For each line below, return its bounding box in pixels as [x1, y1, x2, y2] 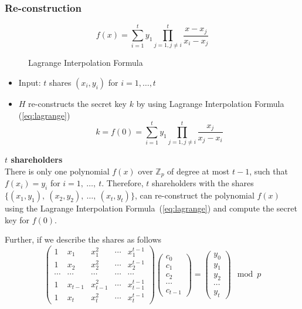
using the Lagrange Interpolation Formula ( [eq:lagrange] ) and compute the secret [5, 202, 297, 214]
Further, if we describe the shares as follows [5, 233, 162, 246]
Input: [18, 76, 41, 88]
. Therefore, [101, 177, 144, 189]
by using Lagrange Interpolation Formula [136, 97, 284, 109]
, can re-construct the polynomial [134, 189, 255, 201]
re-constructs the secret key [28, 97, 127, 109]
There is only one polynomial [5, 164, 110, 177]
